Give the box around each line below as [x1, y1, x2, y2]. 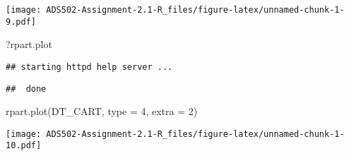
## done [6, 83, 47, 94]
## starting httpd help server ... [6, 61, 173, 72]
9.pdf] [6, 16, 36, 27]
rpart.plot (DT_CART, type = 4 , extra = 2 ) [6, 104, 198, 119]
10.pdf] [6, 140, 42, 151]
